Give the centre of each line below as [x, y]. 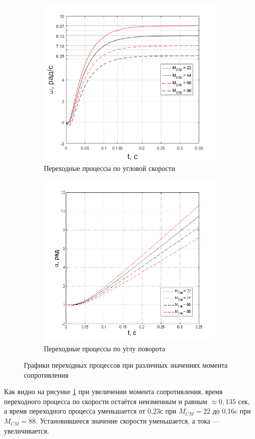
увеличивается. [27, 430]
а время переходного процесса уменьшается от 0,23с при [90, 411]
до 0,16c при [232, 411]
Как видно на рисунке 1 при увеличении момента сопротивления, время [114, 391]
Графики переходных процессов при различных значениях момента [126, 365]
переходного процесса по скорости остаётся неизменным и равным [106, 401]
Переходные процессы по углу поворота [105, 348]
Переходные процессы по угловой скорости [110, 168]
